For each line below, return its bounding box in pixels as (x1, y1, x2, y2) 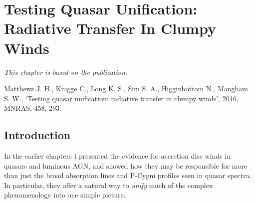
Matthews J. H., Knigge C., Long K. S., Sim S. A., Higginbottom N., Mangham (4, 83, 248, 94)
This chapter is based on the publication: (4, 66, 128, 77)
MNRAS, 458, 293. (4, 103, 61, 113)
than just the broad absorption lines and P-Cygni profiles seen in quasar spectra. (4, 170, 252, 181)
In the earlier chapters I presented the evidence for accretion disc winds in (4, 151, 231, 161)
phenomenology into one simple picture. (4, 190, 126, 200)
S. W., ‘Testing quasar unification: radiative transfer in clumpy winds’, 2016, (4, 93, 239, 103)
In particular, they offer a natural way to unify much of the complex (4, 180, 213, 190)
